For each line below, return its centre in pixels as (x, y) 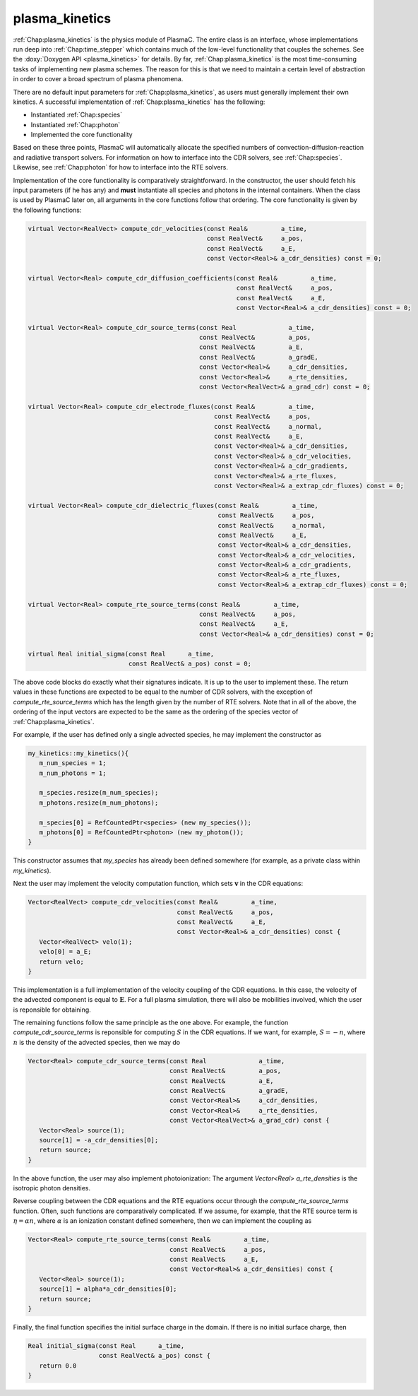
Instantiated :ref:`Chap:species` (77, 115)
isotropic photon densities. (52, 1188)
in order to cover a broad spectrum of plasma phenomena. (98, 79)
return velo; (62, 962)
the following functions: (47, 210)
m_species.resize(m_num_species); (99, 793)
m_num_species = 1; (73, 763)
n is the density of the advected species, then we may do (96, 1042)
